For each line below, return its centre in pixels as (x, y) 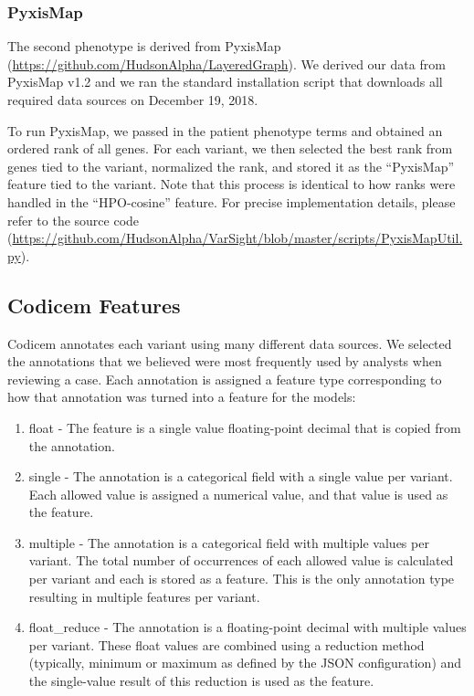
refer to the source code (74, 220)
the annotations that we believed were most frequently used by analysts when (225, 361)
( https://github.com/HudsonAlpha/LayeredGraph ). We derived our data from (226, 63)
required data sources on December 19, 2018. (133, 100)
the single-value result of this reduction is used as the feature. (201, 681)
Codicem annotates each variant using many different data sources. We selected (230, 343)
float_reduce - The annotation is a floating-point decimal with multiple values (248, 627)
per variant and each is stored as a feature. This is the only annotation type (242, 579)
